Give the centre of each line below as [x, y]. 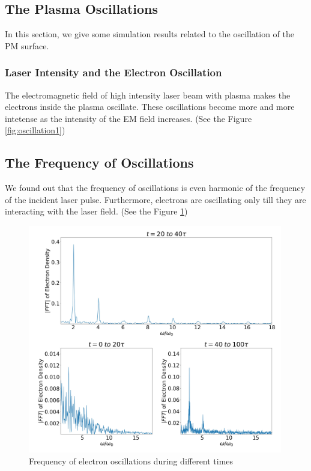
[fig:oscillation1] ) [35, 130]
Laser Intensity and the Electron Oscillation [113, 72]
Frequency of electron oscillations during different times [131, 461]
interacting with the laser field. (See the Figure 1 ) [96, 211]
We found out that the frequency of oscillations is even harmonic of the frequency [155, 188]
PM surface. [27, 45]
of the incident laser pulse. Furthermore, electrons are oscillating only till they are [155, 199]
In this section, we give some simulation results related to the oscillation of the [150, 34]
